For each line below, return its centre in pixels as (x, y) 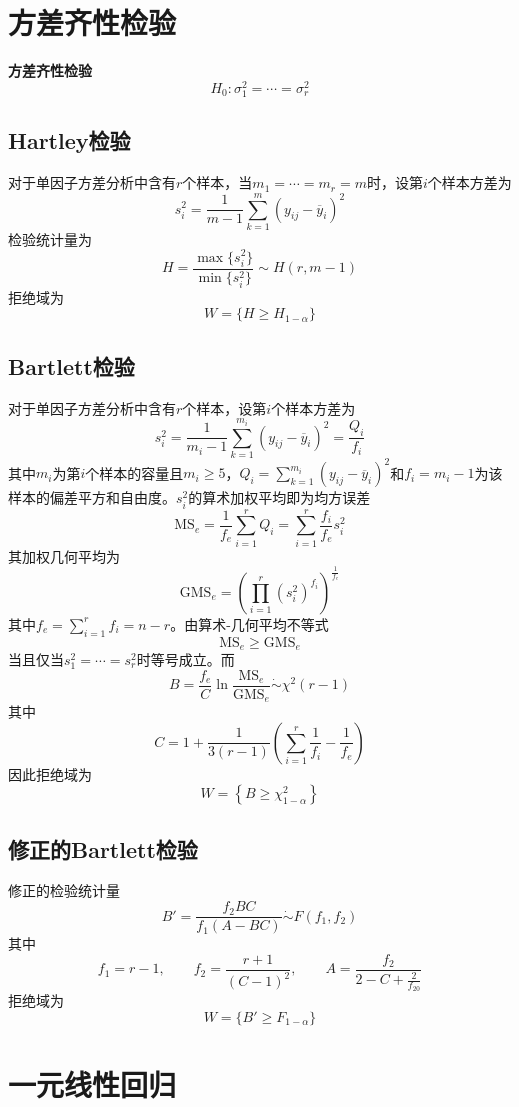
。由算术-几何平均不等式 (249, 623)
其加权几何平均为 (64, 555)
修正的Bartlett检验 (103, 848)
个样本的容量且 (134, 472)
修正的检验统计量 (64, 890)
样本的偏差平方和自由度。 (92, 497)
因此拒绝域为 (50, 773)
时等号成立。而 (185, 658)
